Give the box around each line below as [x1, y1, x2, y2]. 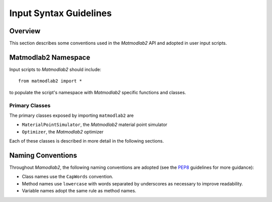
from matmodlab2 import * [18, 78, 83, 84]
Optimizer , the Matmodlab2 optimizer [22, 128, 104, 134]
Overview [9, 27, 41, 35]
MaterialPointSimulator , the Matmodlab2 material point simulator [22, 121, 168, 128]
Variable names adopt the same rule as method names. [22, 188, 137, 194]
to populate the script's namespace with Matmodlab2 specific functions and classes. [9, 89, 186, 95]
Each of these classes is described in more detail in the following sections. [9, 138, 164, 144]
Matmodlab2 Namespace [9, 53, 91, 61]
